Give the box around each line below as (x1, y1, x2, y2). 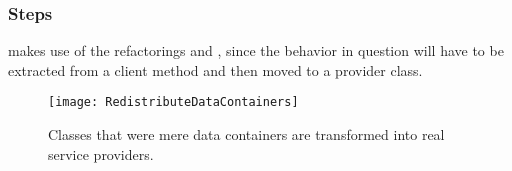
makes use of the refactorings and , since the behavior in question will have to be (8, 40, 504, 61)
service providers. (48, 143, 154, 164)
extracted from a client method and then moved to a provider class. (8, 59, 423, 80)
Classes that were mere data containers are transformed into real (48, 124, 445, 145)
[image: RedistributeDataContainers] (48, 95, 299, 110)
